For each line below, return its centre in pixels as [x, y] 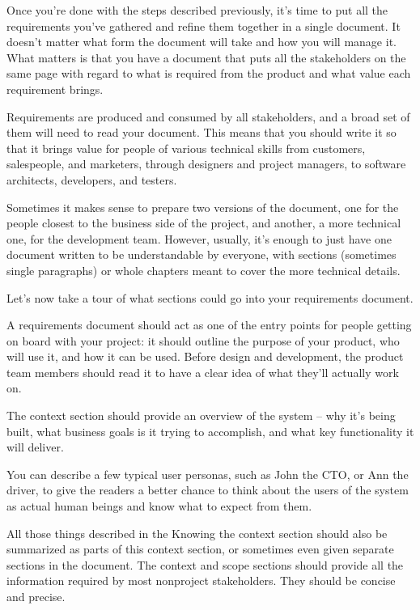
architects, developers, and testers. [92, 179]
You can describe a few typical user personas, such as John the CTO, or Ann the [208, 474]
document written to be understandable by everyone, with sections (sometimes [202, 254]
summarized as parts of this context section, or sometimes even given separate [200, 549]
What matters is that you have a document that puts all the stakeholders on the [206, 57]
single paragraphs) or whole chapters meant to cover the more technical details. [204, 270]
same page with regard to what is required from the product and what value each [209, 73]
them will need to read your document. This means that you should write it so [202, 132]
